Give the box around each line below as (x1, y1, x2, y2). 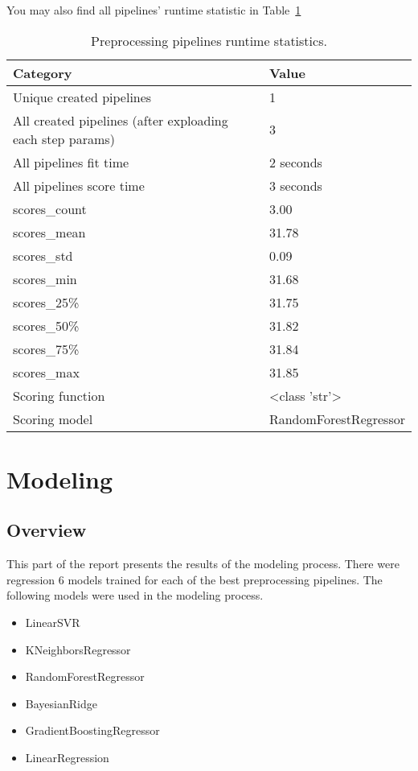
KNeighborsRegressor (25, 641, 131, 658)
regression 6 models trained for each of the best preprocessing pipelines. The (6, 571, 383, 588)
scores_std (13, 245, 73, 265)
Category (13, 63, 72, 82)
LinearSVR (25, 613, 80, 630)
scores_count (13, 199, 87, 218)
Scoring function (13, 385, 105, 405)
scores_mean (13, 222, 86, 241)
